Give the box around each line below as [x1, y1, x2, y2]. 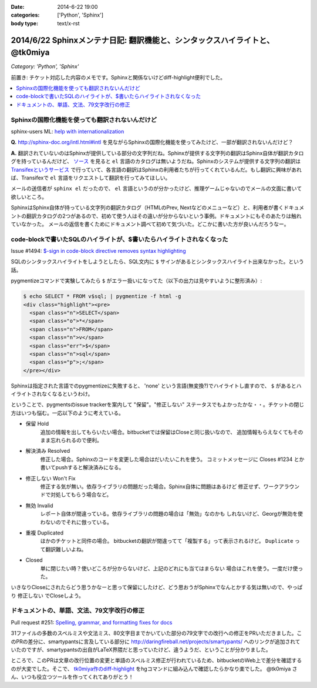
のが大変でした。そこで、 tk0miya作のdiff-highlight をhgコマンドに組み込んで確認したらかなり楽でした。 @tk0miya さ [11, 665, 298, 672]
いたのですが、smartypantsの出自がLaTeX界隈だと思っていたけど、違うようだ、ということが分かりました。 [11, 646, 271, 653]
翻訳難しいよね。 [45, 546, 87, 553]
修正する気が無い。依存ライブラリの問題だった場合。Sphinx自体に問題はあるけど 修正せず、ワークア [40, 483, 285, 490]
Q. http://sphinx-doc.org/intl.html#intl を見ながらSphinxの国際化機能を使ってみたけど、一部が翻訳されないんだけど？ [11, 139, 294, 146]
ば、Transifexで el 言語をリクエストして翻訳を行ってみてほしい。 [11, 174, 171, 181]
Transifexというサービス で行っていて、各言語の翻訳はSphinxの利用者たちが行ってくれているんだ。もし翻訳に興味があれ [11, 166, 302, 173]
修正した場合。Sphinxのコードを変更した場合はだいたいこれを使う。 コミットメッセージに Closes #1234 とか [40, 456, 305, 463]
